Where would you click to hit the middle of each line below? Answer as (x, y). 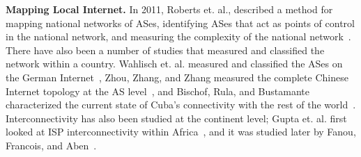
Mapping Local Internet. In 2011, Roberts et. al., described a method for (169, 9)
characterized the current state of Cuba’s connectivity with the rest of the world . (181, 105)
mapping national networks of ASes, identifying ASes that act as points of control (180, 23)
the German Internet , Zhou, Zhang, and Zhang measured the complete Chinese (177, 77)
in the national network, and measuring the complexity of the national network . (178, 36)
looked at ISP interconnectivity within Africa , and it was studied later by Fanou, (181, 132)
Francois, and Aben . (51, 145)
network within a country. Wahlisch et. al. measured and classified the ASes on (174, 64)
